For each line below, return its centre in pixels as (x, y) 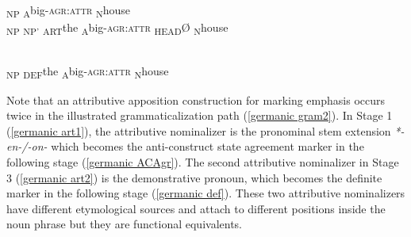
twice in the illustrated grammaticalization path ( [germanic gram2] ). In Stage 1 (200, 115)
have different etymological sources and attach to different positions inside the (196, 208)
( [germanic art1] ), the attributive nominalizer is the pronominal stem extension (199, 130)
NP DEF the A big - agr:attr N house (88, 72)
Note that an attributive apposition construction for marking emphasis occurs (196, 99)
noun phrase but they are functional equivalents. (124, 224)
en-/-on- (27, 146)
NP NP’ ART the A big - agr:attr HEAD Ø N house (117, 28)
